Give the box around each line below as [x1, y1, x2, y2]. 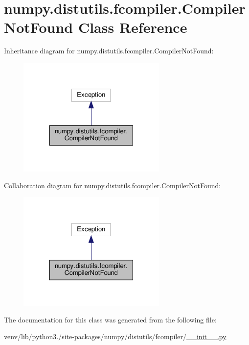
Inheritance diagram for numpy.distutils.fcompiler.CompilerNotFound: [4, 46, 214, 56]
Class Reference [78, 17, 187, 37]
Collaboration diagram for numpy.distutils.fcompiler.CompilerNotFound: [4, 180, 221, 190]
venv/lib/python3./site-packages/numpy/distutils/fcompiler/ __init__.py [4, 331, 226, 341]
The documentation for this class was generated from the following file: [4, 315, 217, 325]
